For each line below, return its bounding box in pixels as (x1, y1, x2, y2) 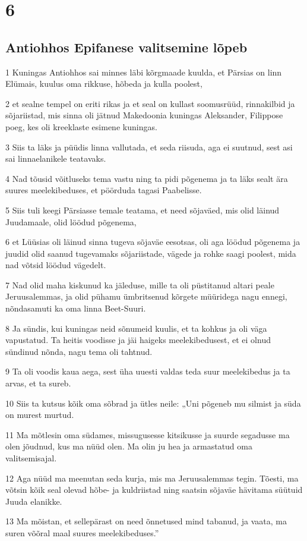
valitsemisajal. (5, 452, 57, 464)
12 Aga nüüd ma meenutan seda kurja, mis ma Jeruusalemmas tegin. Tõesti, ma (5, 471, 299, 484)
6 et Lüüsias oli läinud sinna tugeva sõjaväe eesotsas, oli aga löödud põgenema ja (5, 235, 300, 248)
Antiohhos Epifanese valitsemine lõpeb (5, 37, 248, 56)
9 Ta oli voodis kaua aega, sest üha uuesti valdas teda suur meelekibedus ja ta (5, 365, 290, 378)
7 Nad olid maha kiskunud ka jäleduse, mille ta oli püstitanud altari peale (5, 278, 274, 291)
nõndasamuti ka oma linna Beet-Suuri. (5, 302, 146, 314)
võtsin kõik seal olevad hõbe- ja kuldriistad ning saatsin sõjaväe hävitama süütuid (5, 483, 303, 496)
